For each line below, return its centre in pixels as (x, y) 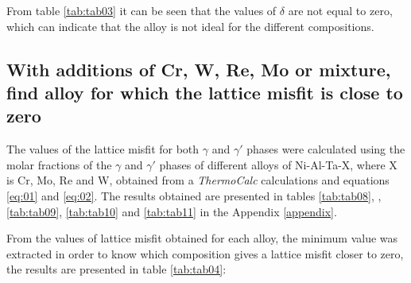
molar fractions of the (59, 164)
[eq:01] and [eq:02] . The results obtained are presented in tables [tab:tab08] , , (194, 195)
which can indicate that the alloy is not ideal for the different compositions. (190, 26)
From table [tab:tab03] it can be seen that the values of (142, 10)
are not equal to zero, (340, 10)
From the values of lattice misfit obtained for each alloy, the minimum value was (202, 238)
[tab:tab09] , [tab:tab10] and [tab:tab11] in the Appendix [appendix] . (172, 211)
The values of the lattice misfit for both (103, 149)
